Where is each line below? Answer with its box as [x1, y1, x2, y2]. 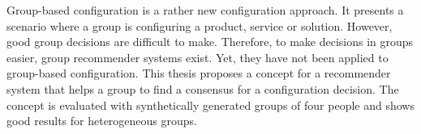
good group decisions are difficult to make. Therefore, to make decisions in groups [6, 33, 414, 50]
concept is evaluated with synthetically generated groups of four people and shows [6, 96, 415, 113]
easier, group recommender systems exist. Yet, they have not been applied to [6, 48, 389, 65]
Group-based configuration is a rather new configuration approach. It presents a [6, 2, 404, 18]
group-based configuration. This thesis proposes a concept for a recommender [6, 65, 391, 82]
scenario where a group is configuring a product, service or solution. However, [6, 17, 393, 34]
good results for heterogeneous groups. [6, 112, 197, 129]
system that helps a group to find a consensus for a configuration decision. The [6, 80, 399, 97]
